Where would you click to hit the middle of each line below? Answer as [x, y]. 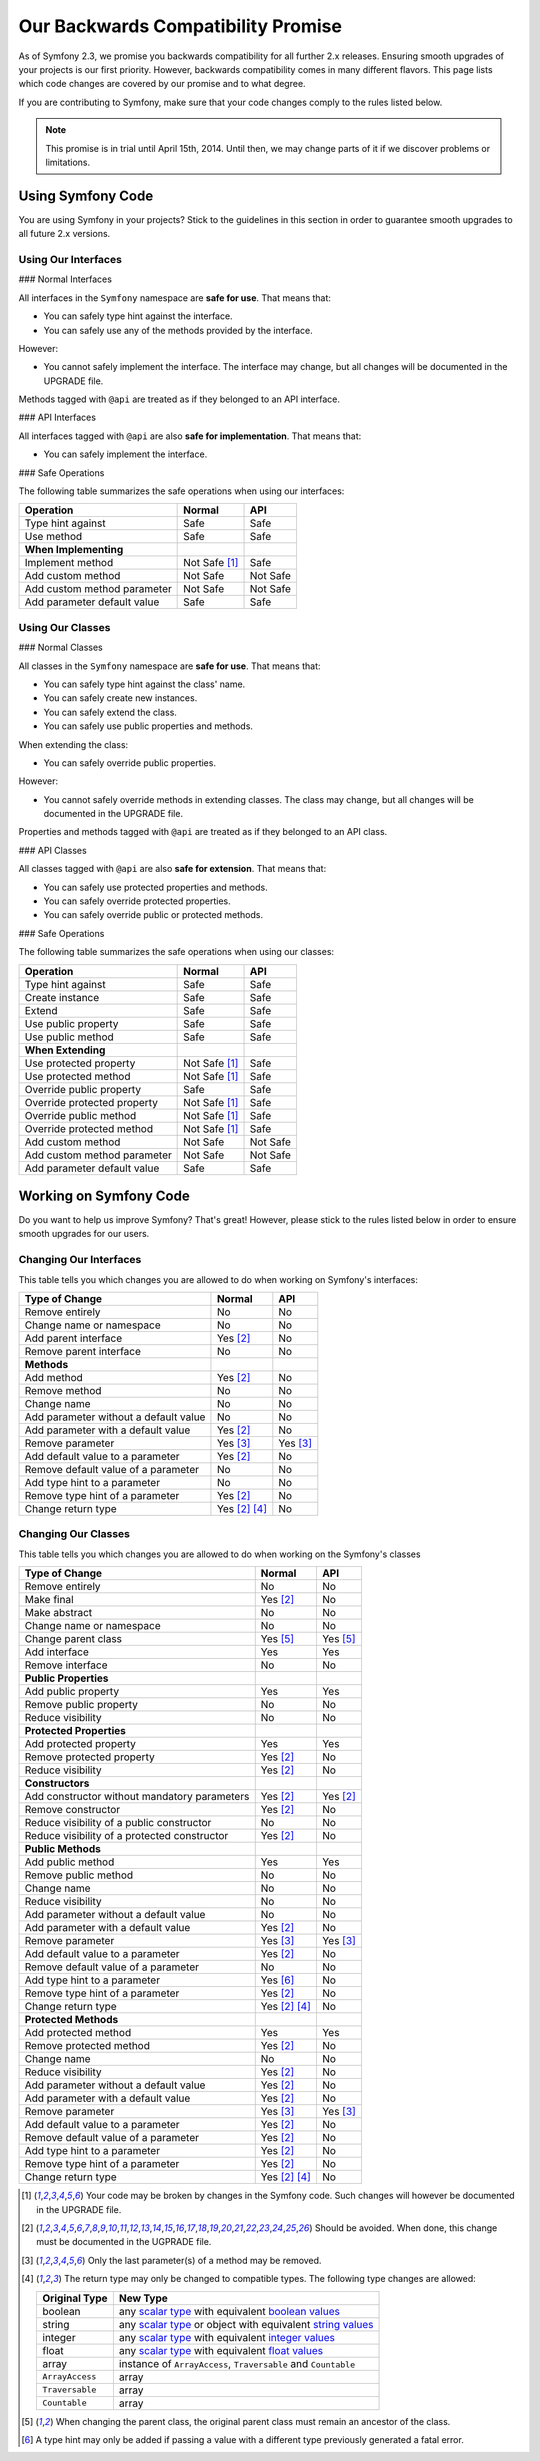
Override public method [80, 1115]
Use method [53, 537]
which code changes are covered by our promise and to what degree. [162, 84]
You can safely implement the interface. [125, 454]
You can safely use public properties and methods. [148, 726]
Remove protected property [89, 1757]
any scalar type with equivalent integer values [226, 2337]
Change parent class [73, 1639]
